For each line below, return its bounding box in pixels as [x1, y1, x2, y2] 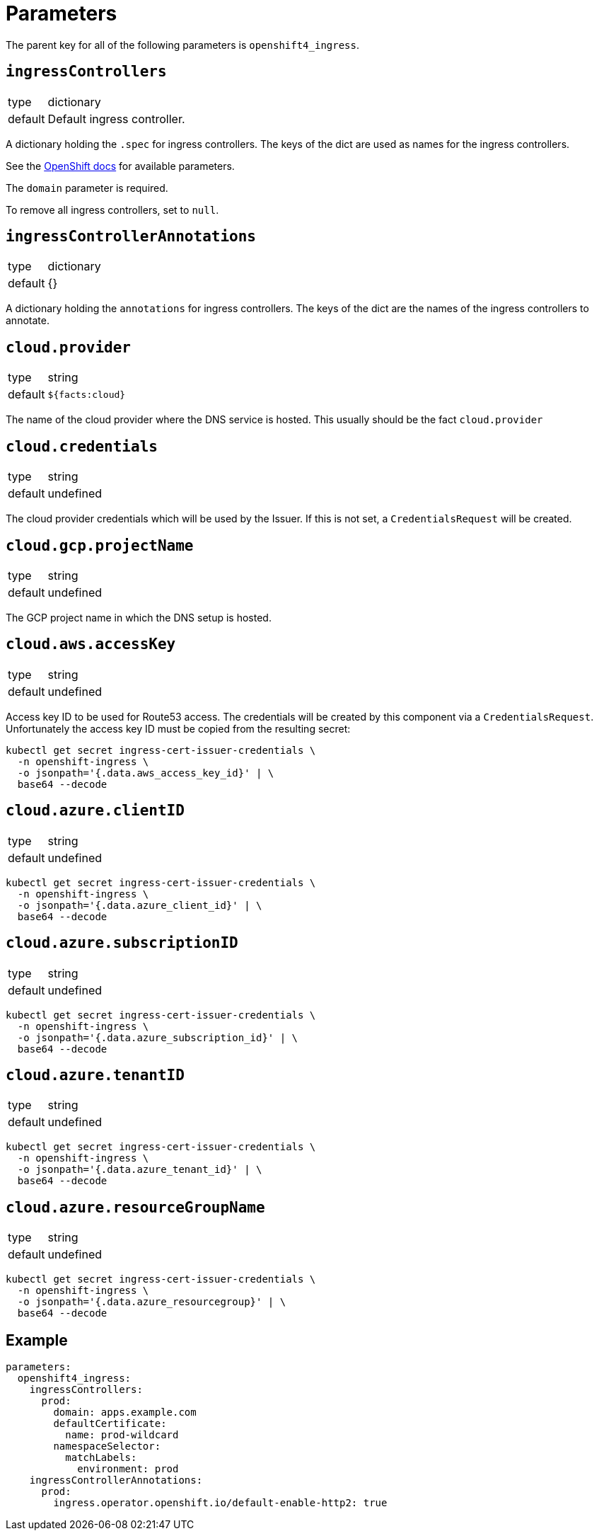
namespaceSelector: [53, 1440, 161, 1452]
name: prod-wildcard [65, 1429, 179, 1441]
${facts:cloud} [47, 389, 126, 400]
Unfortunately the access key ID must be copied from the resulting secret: [6, 722, 351, 735]
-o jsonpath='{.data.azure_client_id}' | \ [17, 899, 262, 911]
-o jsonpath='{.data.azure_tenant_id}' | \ [17, 1164, 262, 1176]
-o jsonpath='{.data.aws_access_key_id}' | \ [17, 767, 274, 779]
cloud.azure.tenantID [6, 1066, 185, 1084]
